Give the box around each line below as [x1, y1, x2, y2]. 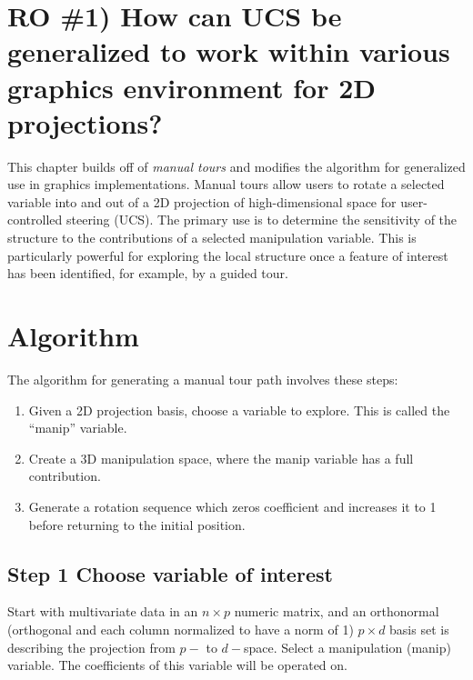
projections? [7, 104, 163, 141]
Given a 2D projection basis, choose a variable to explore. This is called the [28, 400, 450, 419]
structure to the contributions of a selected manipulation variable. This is [7, 228, 417, 247]
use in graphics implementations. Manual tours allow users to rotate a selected [7, 175, 445, 194]
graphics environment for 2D [7, 68, 376, 105]
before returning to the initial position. [28, 515, 246, 534]
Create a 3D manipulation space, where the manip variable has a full [28, 448, 414, 467]
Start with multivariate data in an [7, 602, 198, 621]
